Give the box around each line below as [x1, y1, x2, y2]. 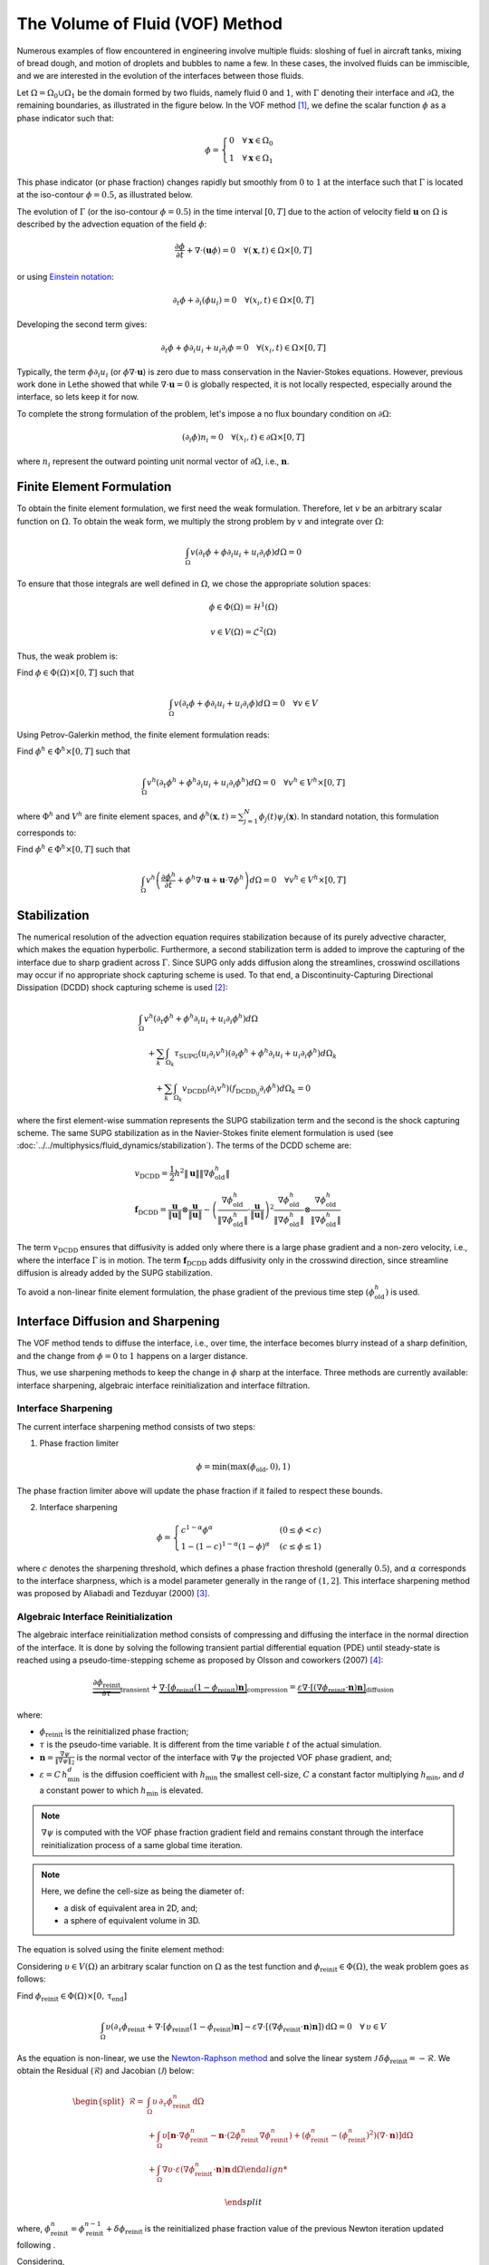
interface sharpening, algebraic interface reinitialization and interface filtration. [16, 1380, 311, 1391]
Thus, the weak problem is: [16, 651, 119, 661]
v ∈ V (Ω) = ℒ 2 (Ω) [210, 625, 276, 638]
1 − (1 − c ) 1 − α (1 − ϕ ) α [180, 1540, 271, 1551]
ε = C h [39, 1769, 68, 1779]
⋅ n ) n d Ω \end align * [213, 2164, 288, 2174]
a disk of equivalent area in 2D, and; [63, 1903, 198, 1913]
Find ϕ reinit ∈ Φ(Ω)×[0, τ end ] [16, 1990, 127, 2003]
